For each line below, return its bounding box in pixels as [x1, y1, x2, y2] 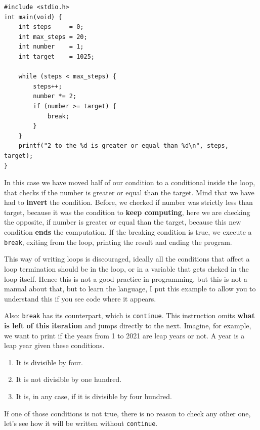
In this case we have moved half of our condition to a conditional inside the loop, [4, 177, 255, 188]
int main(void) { [4, 13, 62, 21]
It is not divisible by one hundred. [16, 374, 122, 384]
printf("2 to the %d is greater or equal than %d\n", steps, [18, 142, 229, 150]
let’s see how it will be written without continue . [4, 418, 158, 428]
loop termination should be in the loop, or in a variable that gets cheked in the [4, 263, 249, 274]
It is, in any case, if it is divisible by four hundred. [16, 391, 172, 401]
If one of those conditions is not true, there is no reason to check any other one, [4, 408, 251, 418]
